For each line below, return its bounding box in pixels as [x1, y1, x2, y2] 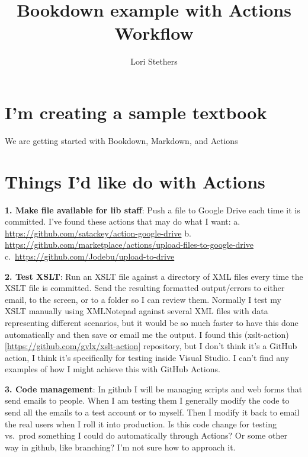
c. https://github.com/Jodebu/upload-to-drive [5, 250, 175, 262]
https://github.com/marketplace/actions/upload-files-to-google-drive [5, 238, 254, 251]
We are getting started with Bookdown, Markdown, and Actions [5, 134, 238, 146]
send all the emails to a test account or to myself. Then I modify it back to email [5, 406, 300, 418]
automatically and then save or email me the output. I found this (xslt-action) [5, 328, 289, 340]
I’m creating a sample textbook [5, 100, 267, 124]
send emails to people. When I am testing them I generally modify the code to [5, 394, 290, 407]
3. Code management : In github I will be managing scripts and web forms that [5, 382, 303, 395]
